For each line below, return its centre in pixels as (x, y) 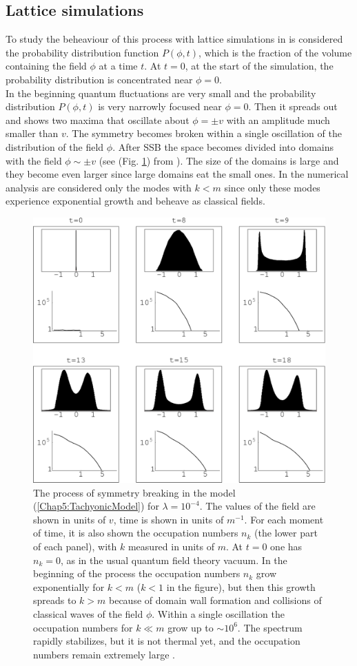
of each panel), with (75, 546)
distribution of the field (55, 146)
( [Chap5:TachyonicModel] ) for (96, 506)
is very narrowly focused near (160, 106)
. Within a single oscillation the (218, 613)
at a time (118, 66)
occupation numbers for (83, 627)
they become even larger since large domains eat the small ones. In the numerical (177, 174)
